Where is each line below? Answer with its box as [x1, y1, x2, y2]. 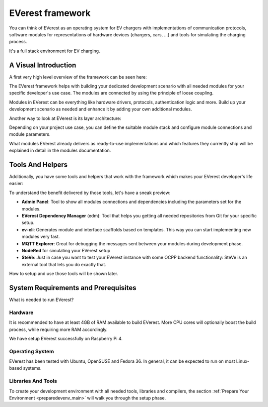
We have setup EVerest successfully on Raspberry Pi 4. [9, 335, 123, 341]
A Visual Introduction [9, 61, 76, 69]
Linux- [236, 358, 250, 364]
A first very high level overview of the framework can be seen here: [9, 74, 147, 80]
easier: [9, 181, 23, 187]
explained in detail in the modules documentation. [9, 147, 111, 154]
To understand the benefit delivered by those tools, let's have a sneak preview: [9, 190, 171, 196]
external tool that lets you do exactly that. [21, 261, 107, 267]
